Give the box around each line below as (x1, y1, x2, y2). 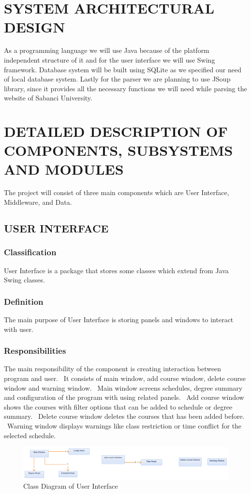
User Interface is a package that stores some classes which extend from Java (4, 265, 229, 275)
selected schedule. (4, 430, 56, 440)
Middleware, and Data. (4, 197, 72, 207)
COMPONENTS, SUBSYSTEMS (4, 140, 233, 160)
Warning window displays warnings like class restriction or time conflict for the (7, 420, 242, 430)
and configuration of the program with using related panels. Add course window (4, 392, 244, 402)
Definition (4, 295, 44, 307)
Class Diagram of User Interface (23, 481, 118, 491)
